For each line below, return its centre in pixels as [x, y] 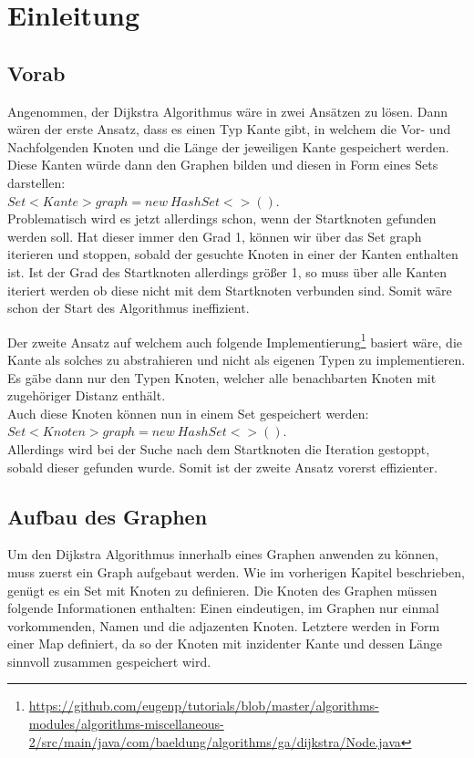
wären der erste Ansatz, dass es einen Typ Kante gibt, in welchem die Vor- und [229, 129]
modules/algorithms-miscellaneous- [126, 724]
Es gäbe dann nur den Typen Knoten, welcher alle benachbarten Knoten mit [222, 377]
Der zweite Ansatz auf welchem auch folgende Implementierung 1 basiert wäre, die [235, 340]
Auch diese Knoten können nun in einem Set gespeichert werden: [188, 413]
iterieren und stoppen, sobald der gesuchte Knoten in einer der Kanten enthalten [233, 254]
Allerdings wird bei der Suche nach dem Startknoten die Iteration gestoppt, [219, 448]
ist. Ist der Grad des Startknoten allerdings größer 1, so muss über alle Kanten [227, 271]
